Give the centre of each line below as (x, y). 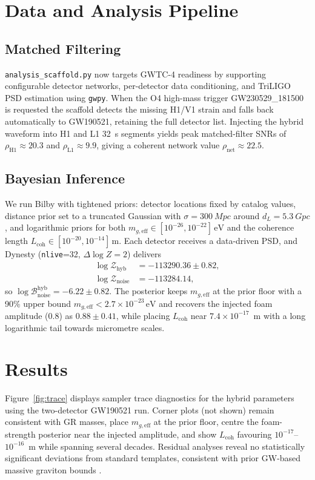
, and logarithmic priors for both (65, 227)
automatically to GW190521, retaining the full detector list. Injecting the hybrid (154, 121)
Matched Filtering (63, 48)
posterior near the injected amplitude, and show (128, 434)
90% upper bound (38, 303)
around (247, 215)
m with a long (280, 315)
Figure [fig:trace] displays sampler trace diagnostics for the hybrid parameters (150, 398)
